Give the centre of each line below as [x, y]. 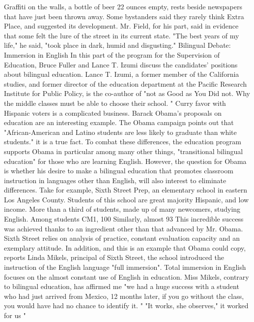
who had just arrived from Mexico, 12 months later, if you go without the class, [124, 296]
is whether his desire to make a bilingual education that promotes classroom [119, 171]
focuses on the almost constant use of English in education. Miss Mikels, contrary [127, 276]
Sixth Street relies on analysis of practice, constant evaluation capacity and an [122, 238]
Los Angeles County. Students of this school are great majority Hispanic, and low [127, 199]
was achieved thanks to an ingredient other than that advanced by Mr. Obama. [124, 228]
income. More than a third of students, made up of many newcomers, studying [122, 209]
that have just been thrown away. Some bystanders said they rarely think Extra [124, 16]
